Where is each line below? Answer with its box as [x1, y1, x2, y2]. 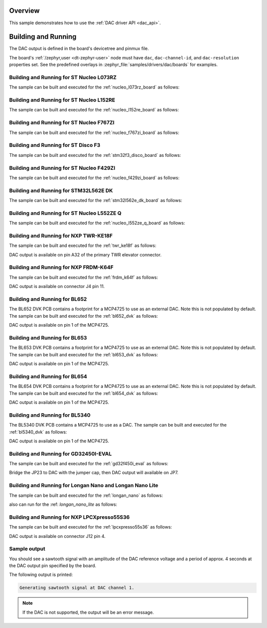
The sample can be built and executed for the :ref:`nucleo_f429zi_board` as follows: [9, 175, 180, 181]
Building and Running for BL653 [9, 334, 88, 341]
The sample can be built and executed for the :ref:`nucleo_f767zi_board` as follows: [9, 129, 179, 136]
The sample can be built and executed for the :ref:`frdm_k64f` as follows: [9, 274, 158, 280]
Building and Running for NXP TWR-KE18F [9, 232, 113, 239]
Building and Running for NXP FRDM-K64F [9, 264, 114, 271]
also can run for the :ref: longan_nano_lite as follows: [9, 501, 117, 507]
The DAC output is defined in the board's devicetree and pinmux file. [9, 46, 149, 51]
